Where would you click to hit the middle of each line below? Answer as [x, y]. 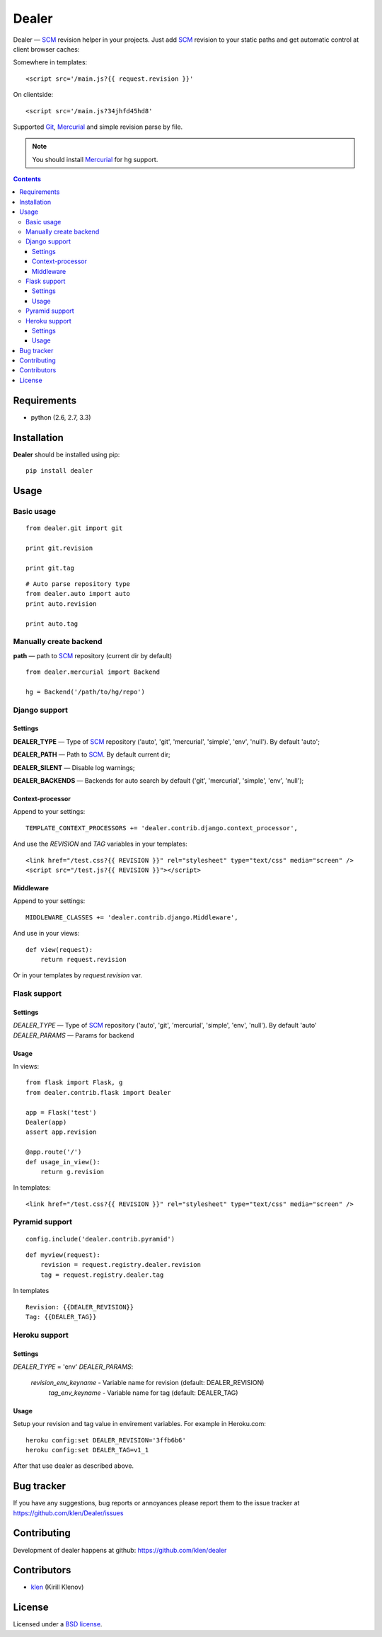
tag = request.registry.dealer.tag [102, 1275]
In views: [26, 1067]
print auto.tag [52, 624]
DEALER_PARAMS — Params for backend [74, 1035]
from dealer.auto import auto [78, 594]
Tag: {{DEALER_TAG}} [61, 1317]
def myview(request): [63, 1255]
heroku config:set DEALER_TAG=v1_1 [87, 1450]
